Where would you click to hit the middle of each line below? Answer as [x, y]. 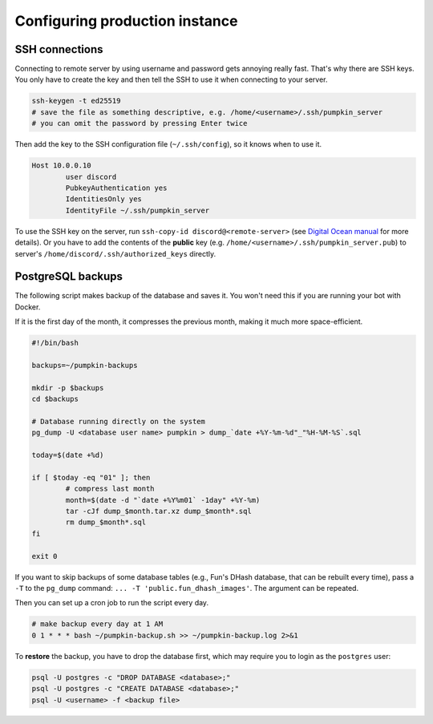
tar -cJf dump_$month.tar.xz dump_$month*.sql [158, 512]
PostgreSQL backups [69, 277]
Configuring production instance [126, 21]
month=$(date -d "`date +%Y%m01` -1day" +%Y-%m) [163, 500]
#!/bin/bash [55, 343]
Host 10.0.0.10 [61, 166]
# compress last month [110, 489]
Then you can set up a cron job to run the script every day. [111, 603]
